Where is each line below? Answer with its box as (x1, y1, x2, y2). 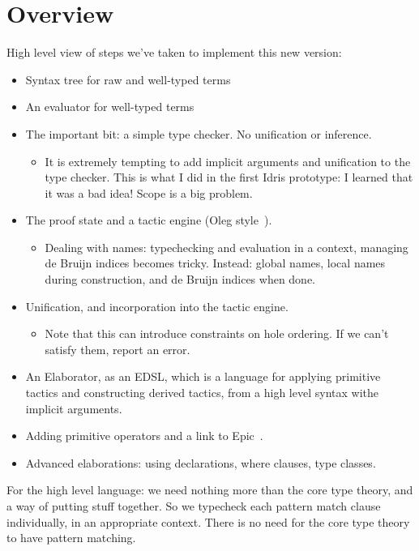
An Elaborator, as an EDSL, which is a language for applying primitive (25, 368, 381, 385)
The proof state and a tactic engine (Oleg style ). (25, 211, 272, 229)
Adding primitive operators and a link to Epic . (25, 427, 263, 444)
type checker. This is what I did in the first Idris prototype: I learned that (45, 169, 413, 186)
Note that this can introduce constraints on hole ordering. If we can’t (45, 325, 389, 342)
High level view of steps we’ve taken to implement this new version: (6, 44, 342, 61)
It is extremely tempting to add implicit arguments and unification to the (45, 152, 411, 169)
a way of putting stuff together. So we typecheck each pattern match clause (6, 498, 381, 514)
